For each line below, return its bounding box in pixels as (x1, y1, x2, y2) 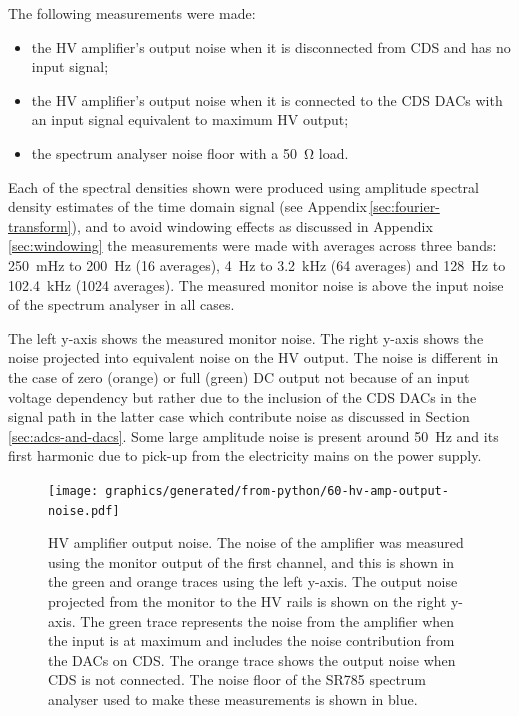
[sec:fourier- (369, 196, 440, 217)
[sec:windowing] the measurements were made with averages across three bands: (8, 235, 497, 256)
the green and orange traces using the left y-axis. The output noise (48, 571, 458, 592)
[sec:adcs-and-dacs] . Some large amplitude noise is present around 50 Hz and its (8, 425, 499, 446)
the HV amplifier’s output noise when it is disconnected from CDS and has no (31, 36, 511, 57)
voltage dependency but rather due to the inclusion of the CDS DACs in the (8, 386, 477, 407)
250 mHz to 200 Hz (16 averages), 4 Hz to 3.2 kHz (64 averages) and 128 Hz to (8, 254, 506, 275)
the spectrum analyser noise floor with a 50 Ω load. (31, 142, 349, 163)
